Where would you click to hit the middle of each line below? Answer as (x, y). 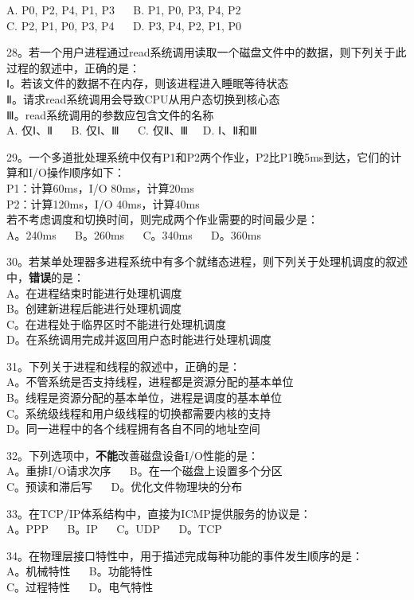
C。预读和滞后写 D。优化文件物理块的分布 (125, 487)
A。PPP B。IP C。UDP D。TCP (114, 529)
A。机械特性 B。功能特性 (80, 571)
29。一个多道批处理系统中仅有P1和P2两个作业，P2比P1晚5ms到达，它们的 (199, 156)
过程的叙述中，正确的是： (73, 67)
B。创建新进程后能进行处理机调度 (94, 308)
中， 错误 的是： (45, 277)
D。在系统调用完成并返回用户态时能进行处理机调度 (139, 339)
